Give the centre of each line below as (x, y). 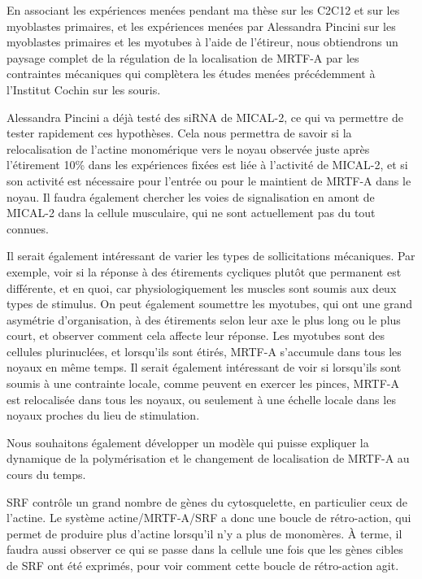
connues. (28, 228)
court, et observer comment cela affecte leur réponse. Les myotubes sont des (196, 335)
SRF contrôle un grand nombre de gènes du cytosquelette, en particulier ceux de (207, 501)
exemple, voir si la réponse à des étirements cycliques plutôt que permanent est (204, 271)
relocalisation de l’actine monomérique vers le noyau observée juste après (188, 148)
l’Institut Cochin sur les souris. (84, 89)
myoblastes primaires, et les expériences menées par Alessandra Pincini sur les (201, 26)
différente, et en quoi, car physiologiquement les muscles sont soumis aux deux (202, 287)
